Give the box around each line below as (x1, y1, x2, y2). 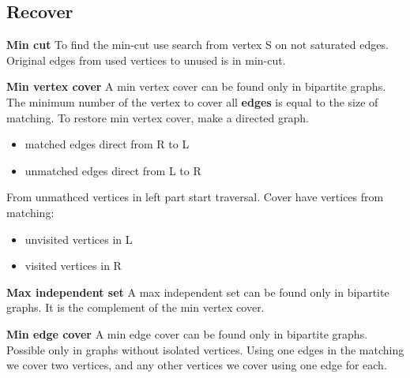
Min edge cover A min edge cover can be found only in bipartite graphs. (6, 325, 368, 342)
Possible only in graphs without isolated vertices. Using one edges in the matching (6, 341, 404, 357)
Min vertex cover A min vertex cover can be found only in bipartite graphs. (6, 78, 386, 95)
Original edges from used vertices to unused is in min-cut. (6, 51, 286, 68)
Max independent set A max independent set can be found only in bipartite (6, 283, 389, 300)
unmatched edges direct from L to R (24, 162, 201, 178)
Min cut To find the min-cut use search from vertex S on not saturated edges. (6, 36, 389, 53)
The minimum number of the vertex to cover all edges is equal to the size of (6, 93, 378, 110)
